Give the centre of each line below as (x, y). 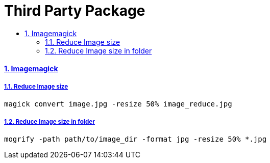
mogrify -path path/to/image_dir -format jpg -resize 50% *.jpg (136, 139)
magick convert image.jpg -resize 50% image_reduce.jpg (118, 104)
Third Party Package (75, 11)
